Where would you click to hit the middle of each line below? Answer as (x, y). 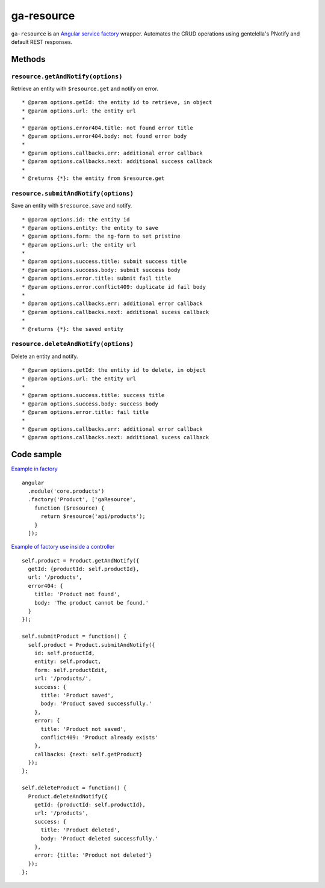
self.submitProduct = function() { (74, 637)
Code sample (36, 455)
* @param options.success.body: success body (90, 404)
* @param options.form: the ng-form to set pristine (101, 236)
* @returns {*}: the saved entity (73, 329)
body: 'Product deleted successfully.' (100, 838)
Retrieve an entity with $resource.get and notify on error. (85, 89)
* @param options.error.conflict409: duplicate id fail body (114, 287)
